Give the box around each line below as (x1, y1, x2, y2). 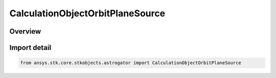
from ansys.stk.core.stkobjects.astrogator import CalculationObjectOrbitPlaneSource (20, 60, 241, 66)
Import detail (9, 43, 51, 52)
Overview (9, 27, 41, 36)
